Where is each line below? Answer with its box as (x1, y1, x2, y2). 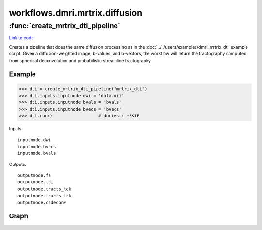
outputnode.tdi (17, 180, 54, 185)
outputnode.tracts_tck (17, 186, 72, 192)
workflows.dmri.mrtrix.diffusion (9, 7, 143, 18)
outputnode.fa (17, 173, 51, 178)
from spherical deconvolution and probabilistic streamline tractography (9, 57, 151, 63)
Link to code (9, 35, 34, 41)
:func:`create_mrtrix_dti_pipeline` (9, 21, 121, 30)
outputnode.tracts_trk (17, 193, 72, 198)
